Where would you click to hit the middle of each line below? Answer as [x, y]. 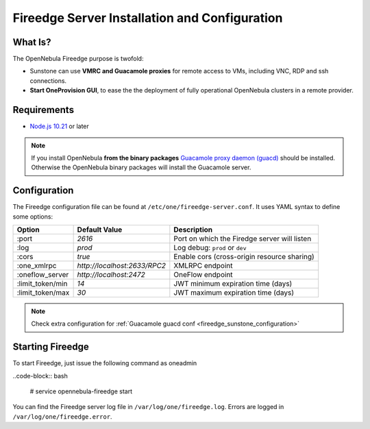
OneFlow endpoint [203, 274]
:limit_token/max [43, 293]
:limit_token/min [42, 283]
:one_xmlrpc [37, 266]
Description [193, 230]
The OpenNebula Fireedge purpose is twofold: [78, 59]
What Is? [32, 42]
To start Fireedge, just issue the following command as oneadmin [105, 363]
